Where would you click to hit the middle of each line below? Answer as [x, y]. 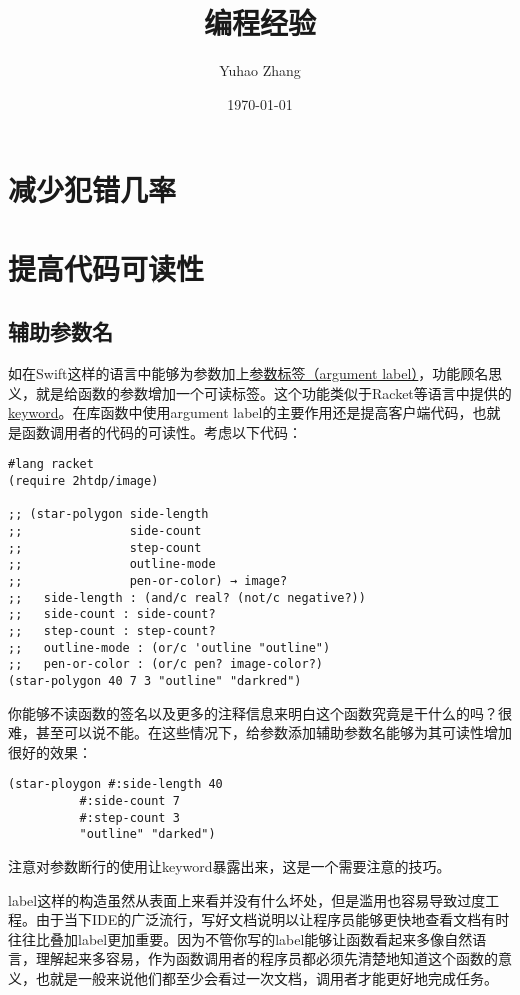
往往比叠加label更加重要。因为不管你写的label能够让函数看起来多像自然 [240, 938]
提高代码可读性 [106, 267]
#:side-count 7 [129, 801]
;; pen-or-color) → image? [148, 581]
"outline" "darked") [147, 834]
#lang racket [51, 464]
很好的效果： [50, 751]
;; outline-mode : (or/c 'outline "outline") [169, 647]
